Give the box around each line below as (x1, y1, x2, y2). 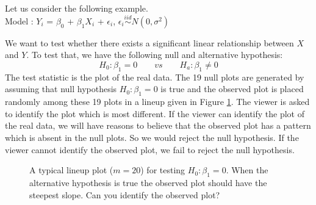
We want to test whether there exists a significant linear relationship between (5, 36, 294, 49)
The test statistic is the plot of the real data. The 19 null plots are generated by (5, 70, 304, 83)
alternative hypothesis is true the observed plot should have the (29, 176, 267, 189)
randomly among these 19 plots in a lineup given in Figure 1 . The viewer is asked (5, 95, 310, 108)
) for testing (140, 164, 185, 176)
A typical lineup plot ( (29, 164, 113, 176)
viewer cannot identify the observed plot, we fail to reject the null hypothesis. (5, 143, 295, 156)
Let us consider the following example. (5, 2, 148, 14)
